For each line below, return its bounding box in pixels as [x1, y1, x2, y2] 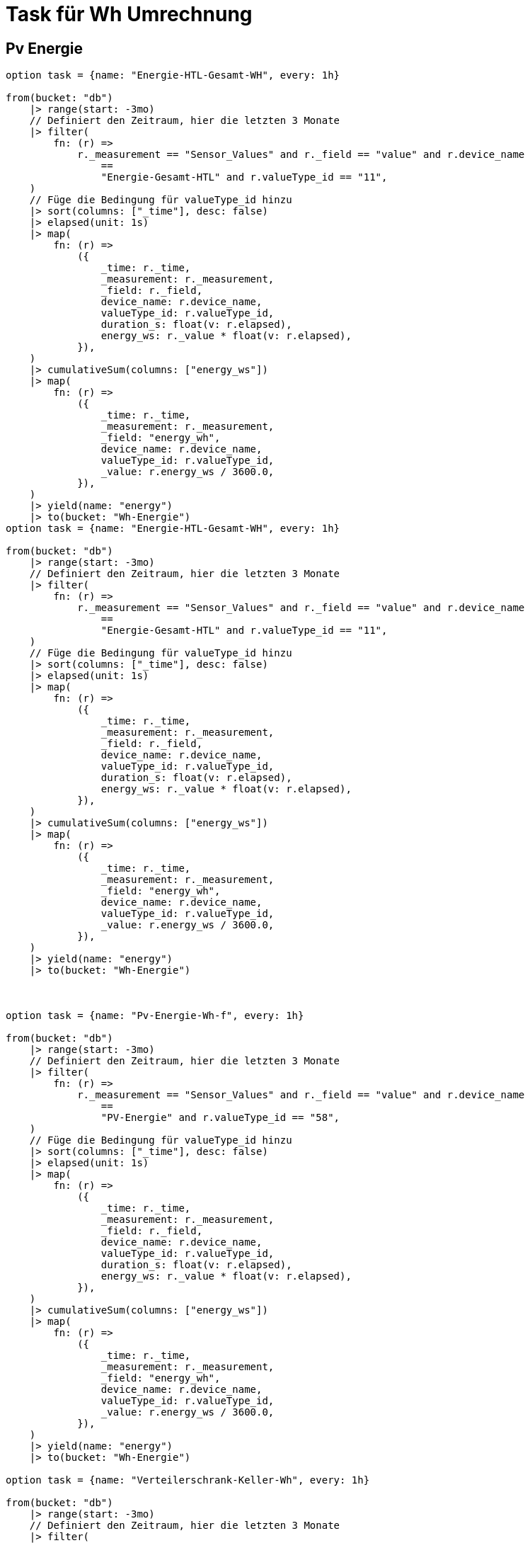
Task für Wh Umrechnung [6, 2, 253, 26]
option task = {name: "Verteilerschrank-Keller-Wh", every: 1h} [6, 1474, 370, 1486]
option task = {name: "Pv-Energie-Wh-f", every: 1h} [6, 1010, 304, 1022]
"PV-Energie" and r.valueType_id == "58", [100, 1112, 340, 1124]
